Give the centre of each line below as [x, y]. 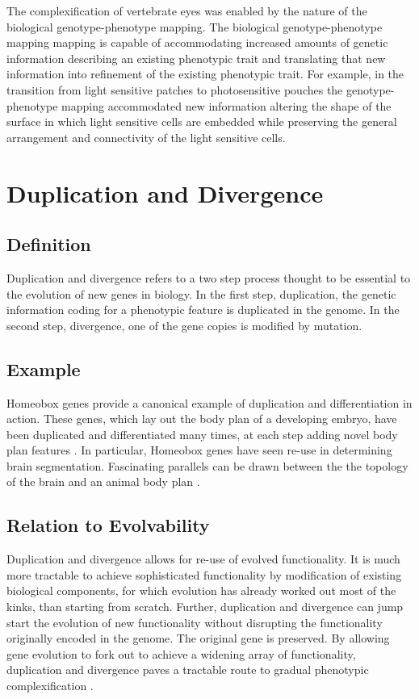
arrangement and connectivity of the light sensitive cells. [146, 137]
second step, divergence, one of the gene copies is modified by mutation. [184, 325]
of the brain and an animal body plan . [103, 481]
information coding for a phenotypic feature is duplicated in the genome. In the [203, 310]
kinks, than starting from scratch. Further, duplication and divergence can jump [205, 607]
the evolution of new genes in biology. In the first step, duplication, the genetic [201, 293]
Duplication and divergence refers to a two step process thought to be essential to [209, 277]
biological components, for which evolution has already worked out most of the [201, 590]
